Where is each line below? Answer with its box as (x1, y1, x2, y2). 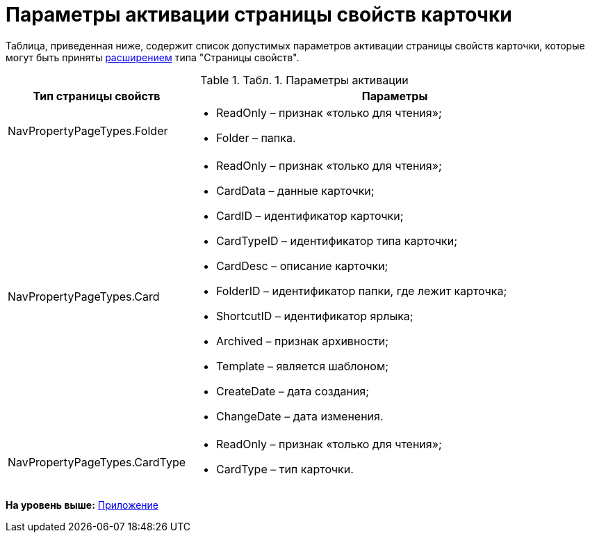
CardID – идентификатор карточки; (216, 208, 404, 223)
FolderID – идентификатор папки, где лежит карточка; (216, 283, 507, 298)
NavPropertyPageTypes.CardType (8, 454, 186, 469)
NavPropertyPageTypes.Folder (8, 123, 168, 138)
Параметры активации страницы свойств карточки (6, 3, 512, 26)
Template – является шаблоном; (216, 358, 389, 373)
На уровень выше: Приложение (6, 498, 159, 511)
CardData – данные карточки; (216, 183, 375, 198)
